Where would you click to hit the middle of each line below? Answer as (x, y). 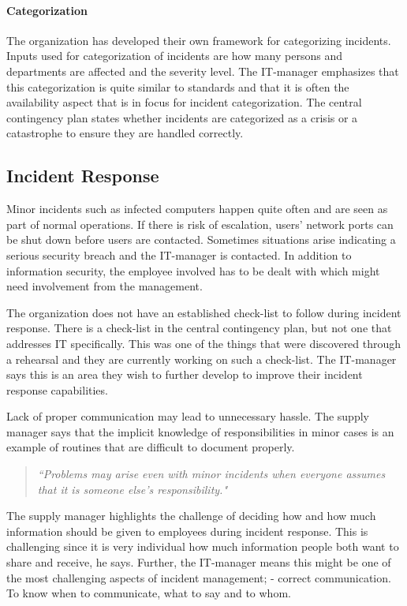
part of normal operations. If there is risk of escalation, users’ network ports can (200, 224)
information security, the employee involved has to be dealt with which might (193, 270)
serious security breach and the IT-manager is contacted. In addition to (179, 254)
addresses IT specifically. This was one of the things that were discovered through (204, 343)
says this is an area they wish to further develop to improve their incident (185, 374)
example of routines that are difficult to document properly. (151, 447)
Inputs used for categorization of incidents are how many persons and (174, 56)
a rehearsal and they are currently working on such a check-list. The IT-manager (202, 359)
